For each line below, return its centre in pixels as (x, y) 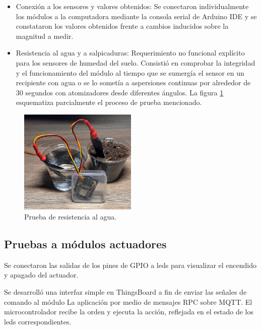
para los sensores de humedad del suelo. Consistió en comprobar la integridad (136, 62)
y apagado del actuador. (41, 275)
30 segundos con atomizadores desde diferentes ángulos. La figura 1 (120, 92)
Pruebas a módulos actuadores (85, 243)
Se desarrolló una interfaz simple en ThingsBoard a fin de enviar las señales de (125, 291)
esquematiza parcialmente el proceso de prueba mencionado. (109, 102)
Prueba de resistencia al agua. (71, 216)
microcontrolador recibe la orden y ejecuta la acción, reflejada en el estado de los (129, 312)
